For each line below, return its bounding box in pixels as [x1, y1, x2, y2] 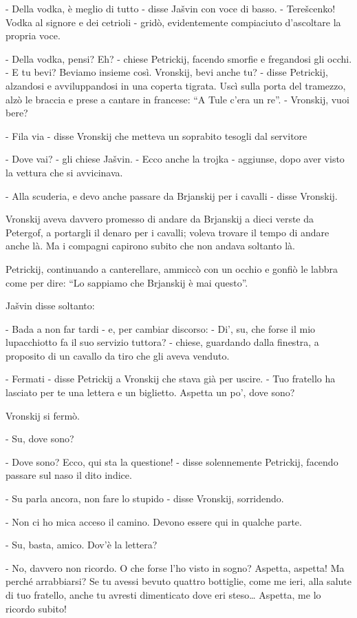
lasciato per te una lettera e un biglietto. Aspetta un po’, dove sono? [6, 385, 295, 400]
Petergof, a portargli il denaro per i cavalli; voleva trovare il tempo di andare [6, 225, 329, 239]
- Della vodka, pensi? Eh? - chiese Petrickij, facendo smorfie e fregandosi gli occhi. [6, 51, 352, 65]
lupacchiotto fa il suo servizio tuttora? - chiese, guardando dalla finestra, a [6, 335, 319, 349]
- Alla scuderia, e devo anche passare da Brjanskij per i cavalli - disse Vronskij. [6, 188, 338, 203]
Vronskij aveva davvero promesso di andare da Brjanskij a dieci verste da [6, 212, 314, 226]
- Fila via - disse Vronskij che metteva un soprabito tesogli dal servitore [6, 128, 307, 143]
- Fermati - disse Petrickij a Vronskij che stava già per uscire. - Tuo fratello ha [6, 371, 336, 386]
